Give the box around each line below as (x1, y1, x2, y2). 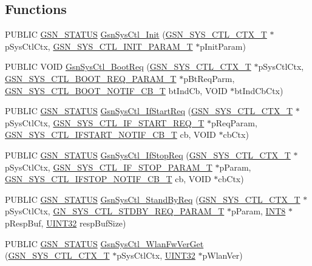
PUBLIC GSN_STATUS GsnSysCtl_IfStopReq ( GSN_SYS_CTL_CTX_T (5, 148, 291, 161)
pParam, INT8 (231, 205, 286, 217)
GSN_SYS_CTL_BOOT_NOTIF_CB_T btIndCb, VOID (5, 84, 228, 97)
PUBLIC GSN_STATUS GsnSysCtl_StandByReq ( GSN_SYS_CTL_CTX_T (5, 193, 300, 205)
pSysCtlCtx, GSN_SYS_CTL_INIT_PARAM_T (5, 39, 193, 52)
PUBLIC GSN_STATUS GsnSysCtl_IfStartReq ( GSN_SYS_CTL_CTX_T (5, 104, 293, 117)
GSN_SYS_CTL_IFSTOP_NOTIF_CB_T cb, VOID (5, 172, 211, 185)
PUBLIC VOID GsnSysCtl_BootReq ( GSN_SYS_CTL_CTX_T (5, 60, 251, 73)
